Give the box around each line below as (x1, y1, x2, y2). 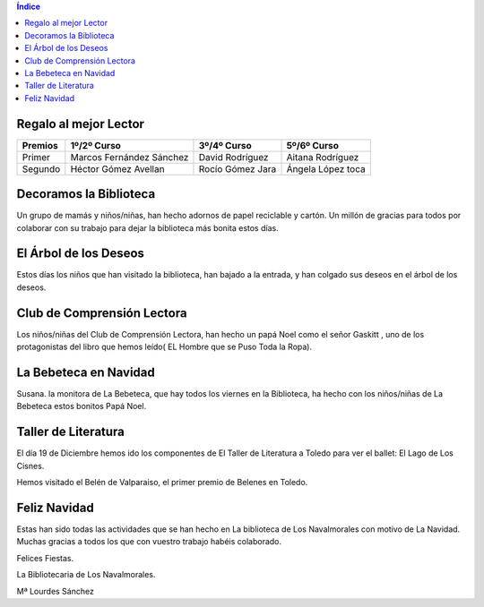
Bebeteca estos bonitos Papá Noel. (16, 401, 147, 412)
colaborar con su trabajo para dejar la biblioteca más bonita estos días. (16, 222, 279, 233)
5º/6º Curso (286, 139, 340, 151)
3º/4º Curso (198, 139, 252, 151)
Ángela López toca (286, 162, 367, 175)
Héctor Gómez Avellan (70, 162, 165, 175)
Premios (22, 139, 58, 151)
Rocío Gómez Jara (198, 162, 277, 175)
